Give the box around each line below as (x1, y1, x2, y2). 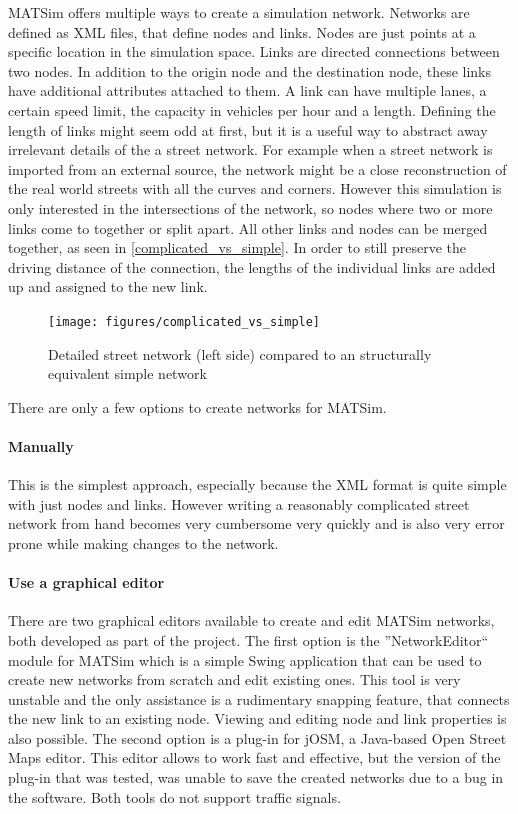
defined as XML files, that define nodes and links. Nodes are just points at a (8, 21, 476, 42)
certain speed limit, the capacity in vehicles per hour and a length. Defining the (8, 99, 496, 120)
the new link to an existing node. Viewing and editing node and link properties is (8, 708, 507, 729)
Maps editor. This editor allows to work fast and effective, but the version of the (8, 747, 501, 768)
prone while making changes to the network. (8, 532, 279, 553)
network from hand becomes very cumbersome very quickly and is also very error (8, 513, 505, 534)
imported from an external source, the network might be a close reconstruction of (8, 158, 507, 179)
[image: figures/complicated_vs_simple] (48, 314, 321, 329)
